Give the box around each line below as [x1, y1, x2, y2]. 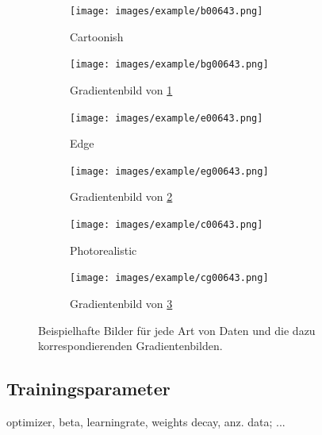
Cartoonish [70, 28, 124, 44]
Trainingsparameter [6, 376, 171, 401]
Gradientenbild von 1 [70, 81, 173, 98]
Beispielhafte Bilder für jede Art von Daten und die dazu [38, 321, 316, 338]
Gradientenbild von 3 [70, 294, 173, 311]
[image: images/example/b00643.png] [70, 6, 263, 17]
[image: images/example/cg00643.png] [70, 272, 269, 284]
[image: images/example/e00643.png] [70, 112, 263, 124]
